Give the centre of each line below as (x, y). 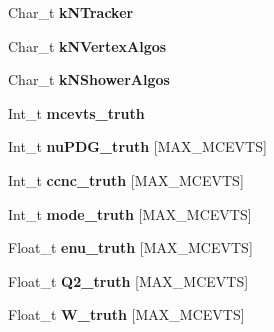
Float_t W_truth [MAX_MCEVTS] (126, 314)
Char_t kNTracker (71, 12)
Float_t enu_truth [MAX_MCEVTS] (130, 247)
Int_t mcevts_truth (76, 112)
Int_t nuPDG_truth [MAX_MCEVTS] (137, 146)
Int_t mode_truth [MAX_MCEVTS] (130, 213)
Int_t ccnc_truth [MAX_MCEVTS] (126, 179)
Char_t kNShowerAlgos (89, 79)
